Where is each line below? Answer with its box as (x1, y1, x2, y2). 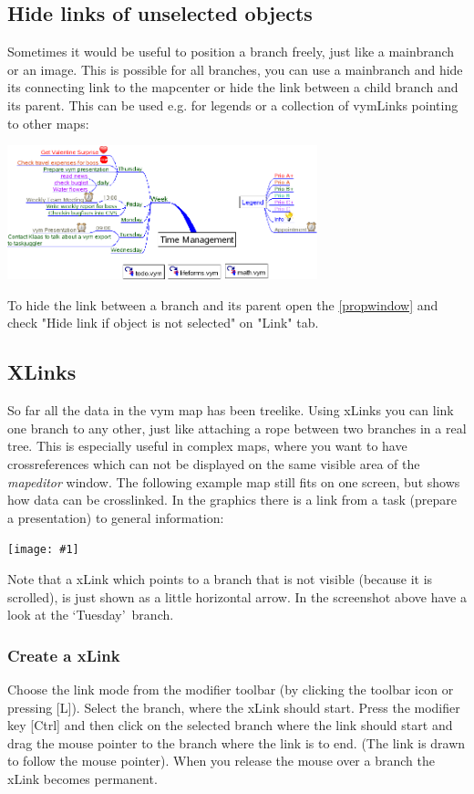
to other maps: (7, 113, 89, 132)
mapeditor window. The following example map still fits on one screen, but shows (7, 472, 460, 491)
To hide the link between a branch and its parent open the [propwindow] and (7, 295, 438, 314)
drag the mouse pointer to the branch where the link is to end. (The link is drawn (7, 733, 466, 752)
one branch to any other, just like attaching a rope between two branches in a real (7, 418, 467, 437)
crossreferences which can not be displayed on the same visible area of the (7, 454, 420, 474)
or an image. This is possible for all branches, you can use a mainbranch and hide (7, 59, 463, 78)
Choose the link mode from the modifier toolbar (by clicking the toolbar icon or (7, 680, 454, 699)
